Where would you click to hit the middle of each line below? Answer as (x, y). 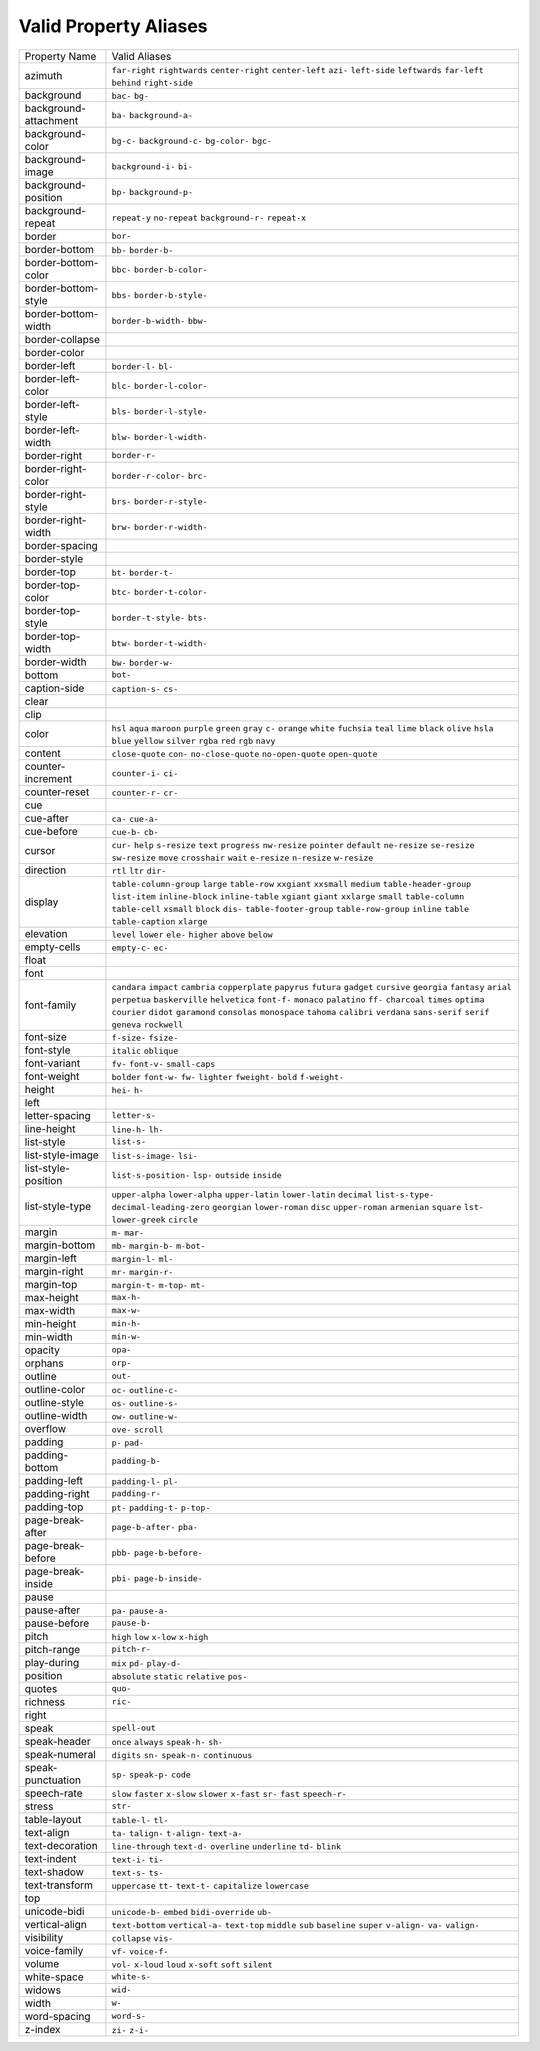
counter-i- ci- (145, 773)
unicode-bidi (54, 1911)
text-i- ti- (137, 1859)
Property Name (60, 56)
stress (39, 1806)
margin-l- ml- (142, 1258)
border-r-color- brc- (159, 475)
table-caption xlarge (159, 921)
